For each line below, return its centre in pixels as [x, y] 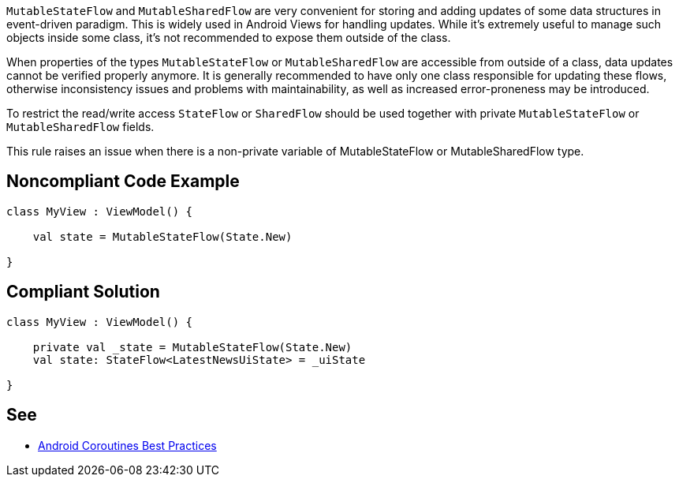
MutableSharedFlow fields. [80, 127]
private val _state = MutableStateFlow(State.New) [192, 347]
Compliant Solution [83, 292]
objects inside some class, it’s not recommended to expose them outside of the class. [229, 37]
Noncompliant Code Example [123, 182]
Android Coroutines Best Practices [127, 445]
